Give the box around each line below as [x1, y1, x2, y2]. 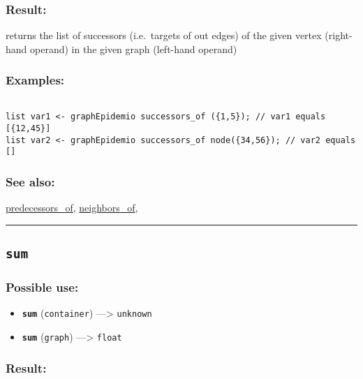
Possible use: [6, 278, 79, 295]
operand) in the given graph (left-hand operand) [30, 41, 237, 56]
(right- [325, 28, 353, 43]
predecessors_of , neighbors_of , [6, 200, 138, 215]
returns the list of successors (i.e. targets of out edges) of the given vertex [6, 28, 322, 43]
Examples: [6, 71, 65, 89]
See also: [6, 172, 55, 190]
